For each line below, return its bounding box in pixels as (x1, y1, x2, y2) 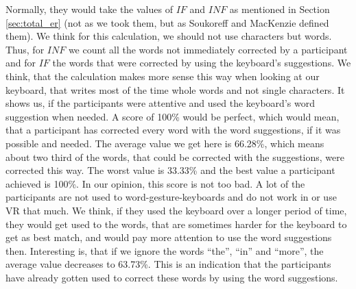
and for (5, 55, 36, 70)
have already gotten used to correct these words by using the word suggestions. (5, 270, 338, 284)
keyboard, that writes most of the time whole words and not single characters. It (5, 82, 345, 97)
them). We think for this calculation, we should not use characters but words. (5, 29, 332, 43)
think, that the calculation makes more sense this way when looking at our (5, 68, 320, 83)
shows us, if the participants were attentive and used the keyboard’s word (5, 96, 315, 110)
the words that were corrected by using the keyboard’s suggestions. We (52, 55, 351, 70)
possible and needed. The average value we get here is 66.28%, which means (5, 136, 324, 150)
